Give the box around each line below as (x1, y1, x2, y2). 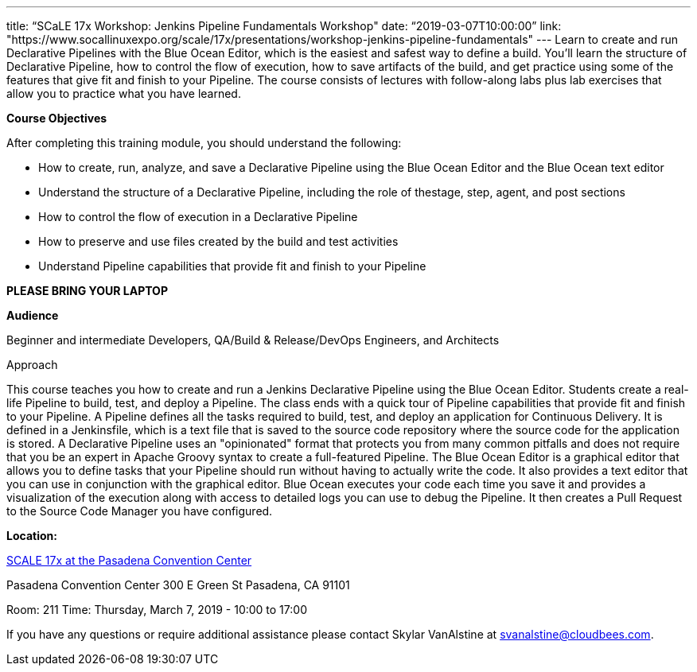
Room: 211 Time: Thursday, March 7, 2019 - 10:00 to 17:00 (6, 603, 307, 616)
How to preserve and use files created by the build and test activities (38, 235, 399, 248)
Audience (6, 309, 59, 322)
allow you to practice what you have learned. (6, 87, 241, 100)
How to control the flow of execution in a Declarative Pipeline (38, 210, 358, 223)
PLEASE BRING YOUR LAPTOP (6, 284, 168, 297)
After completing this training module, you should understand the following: (6, 136, 402, 150)
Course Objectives (6, 111, 107, 125)
